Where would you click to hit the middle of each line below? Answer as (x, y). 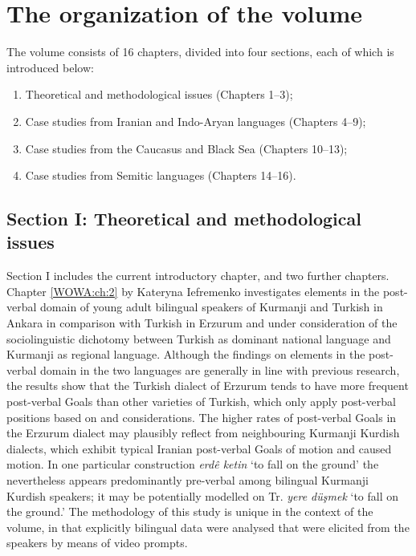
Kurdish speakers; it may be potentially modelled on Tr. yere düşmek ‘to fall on (203, 495)
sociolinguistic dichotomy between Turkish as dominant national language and (199, 338)
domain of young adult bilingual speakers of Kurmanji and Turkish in (212, 307)
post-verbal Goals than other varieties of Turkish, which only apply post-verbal (201, 402)
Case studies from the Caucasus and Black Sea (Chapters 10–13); (186, 148)
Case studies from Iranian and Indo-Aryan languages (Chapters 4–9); (196, 121)
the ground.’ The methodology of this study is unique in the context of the (190, 511)
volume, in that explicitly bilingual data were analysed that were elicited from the (208, 527)
